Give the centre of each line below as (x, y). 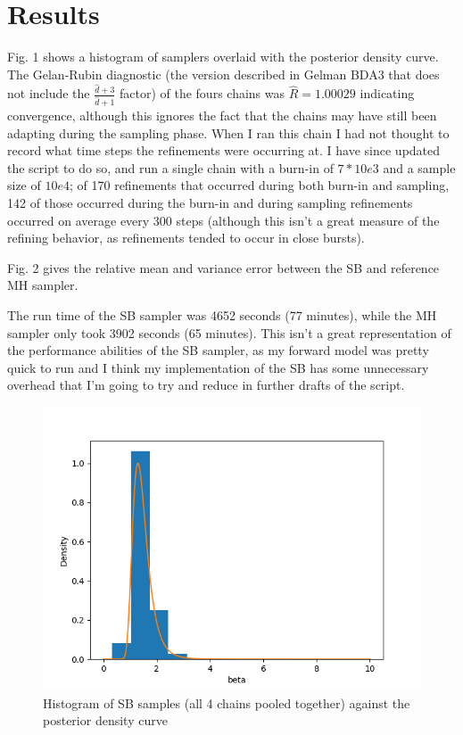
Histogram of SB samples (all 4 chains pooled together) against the (227, 702)
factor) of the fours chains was (202, 93)
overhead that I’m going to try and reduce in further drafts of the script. (206, 385)
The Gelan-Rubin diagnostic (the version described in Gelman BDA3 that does (223, 74)
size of (24, 185)
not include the (49, 93)
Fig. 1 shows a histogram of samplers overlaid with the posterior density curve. (223, 57)
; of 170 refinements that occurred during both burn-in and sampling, (259, 185)
